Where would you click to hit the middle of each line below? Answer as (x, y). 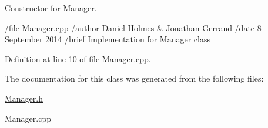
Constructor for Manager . (51, 8)
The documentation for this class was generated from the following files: (134, 78)
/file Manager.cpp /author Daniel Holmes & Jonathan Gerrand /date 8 (133, 27)
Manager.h (24, 98)
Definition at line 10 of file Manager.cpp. (78, 58)
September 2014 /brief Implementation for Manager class (108, 39)
